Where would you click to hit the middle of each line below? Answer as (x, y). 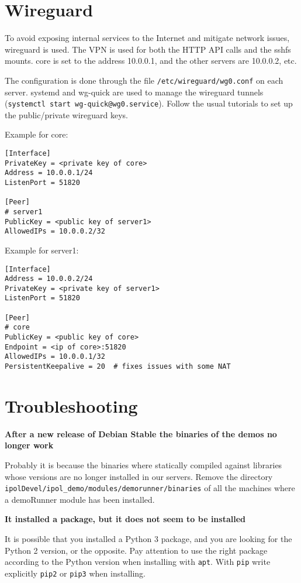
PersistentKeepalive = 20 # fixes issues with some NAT (118, 367)
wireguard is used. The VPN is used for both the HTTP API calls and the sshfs (148, 49)
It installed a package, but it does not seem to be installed (125, 519)
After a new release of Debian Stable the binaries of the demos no (141, 433)
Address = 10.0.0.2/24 (49, 279)
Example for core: (37, 134)
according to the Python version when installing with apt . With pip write (138, 562)
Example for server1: (42, 250)
